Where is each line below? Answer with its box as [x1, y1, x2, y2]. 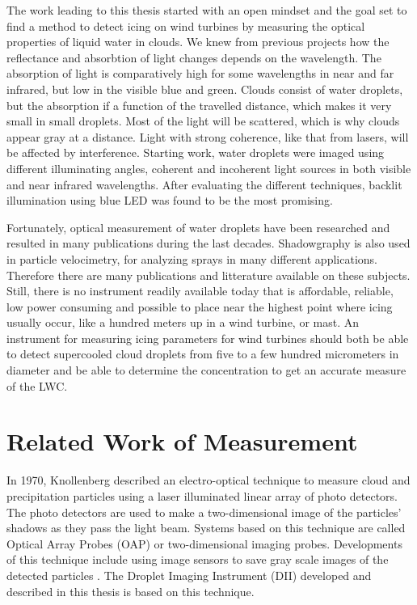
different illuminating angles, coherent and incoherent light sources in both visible [6, 159, 411, 176]
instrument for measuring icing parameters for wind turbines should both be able [6, 329, 409, 346]
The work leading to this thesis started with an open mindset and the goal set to [6, 2, 407, 18]
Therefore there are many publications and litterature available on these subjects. [6, 266, 411, 283]
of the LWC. [6, 377, 68, 394]
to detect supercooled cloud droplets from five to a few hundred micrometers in [6, 345, 399, 362]
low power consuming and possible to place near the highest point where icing [6, 298, 393, 315]
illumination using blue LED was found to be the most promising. [6, 192, 333, 209]
